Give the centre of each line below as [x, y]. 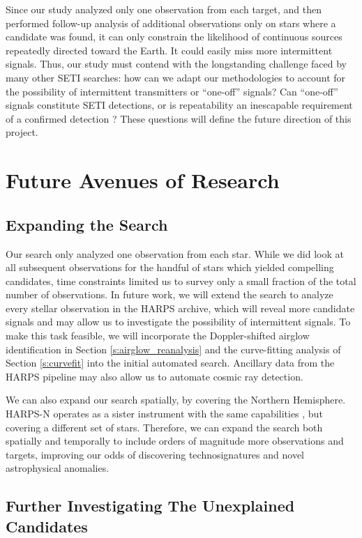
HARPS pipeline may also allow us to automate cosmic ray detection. [154, 376]
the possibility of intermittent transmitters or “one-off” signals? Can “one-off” [172, 91]
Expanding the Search [87, 224]
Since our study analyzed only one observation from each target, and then [164, 9]
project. [22, 132]
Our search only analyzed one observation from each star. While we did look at [175, 253]
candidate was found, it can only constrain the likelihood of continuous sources [174, 37]
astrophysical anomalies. [58, 468]
